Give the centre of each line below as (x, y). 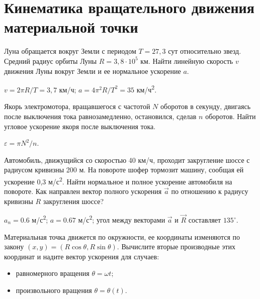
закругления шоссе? (73, 201)
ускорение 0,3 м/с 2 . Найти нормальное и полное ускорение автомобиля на (118, 180)
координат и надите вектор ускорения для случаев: (82, 256)
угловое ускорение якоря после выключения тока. (80, 126)
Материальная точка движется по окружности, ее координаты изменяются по (122, 236)
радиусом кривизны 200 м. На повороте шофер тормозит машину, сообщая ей (124, 170)
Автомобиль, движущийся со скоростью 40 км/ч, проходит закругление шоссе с (127, 160)
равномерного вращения (53, 273)
